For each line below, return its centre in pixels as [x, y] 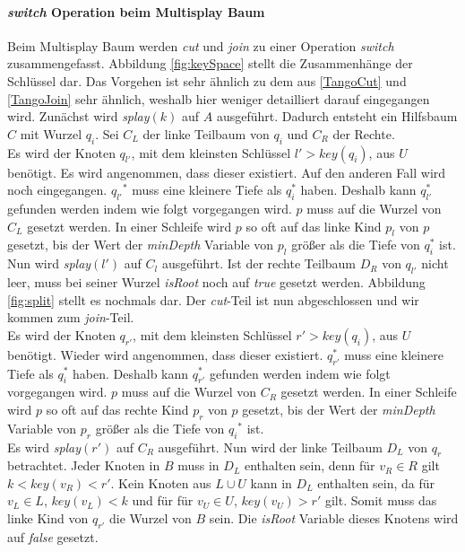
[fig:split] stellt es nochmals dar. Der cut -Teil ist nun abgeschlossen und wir [213, 299]
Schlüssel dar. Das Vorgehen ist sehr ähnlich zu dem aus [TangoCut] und [207, 80]
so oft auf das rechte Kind [117, 409]
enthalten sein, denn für [310, 465]
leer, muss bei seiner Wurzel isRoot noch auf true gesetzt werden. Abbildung [216, 281]
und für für [163, 500]
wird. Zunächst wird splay [78, 116]
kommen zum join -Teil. [71, 317]
